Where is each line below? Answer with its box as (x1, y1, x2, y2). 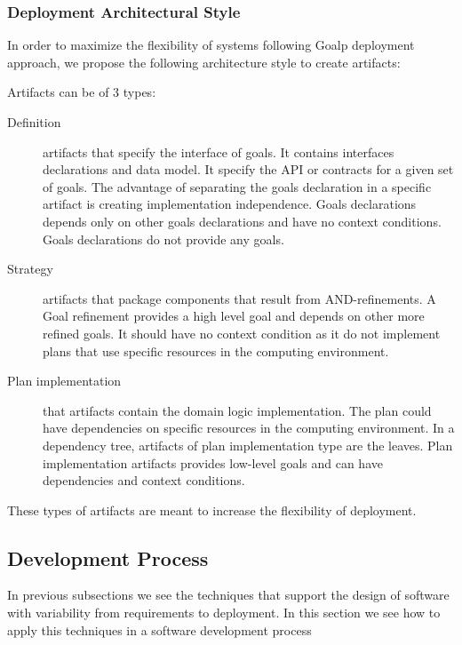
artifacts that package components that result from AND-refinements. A (43, 289, 436, 307)
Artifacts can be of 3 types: (7, 83, 156, 101)
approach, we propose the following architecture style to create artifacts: (7, 52, 401, 71)
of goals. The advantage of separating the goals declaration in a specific (43, 177, 432, 195)
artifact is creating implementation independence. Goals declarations (43, 195, 417, 213)
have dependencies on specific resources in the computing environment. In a (43, 418, 455, 437)
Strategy (7, 259, 53, 278)
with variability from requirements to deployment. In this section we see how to (7, 603, 441, 622)
